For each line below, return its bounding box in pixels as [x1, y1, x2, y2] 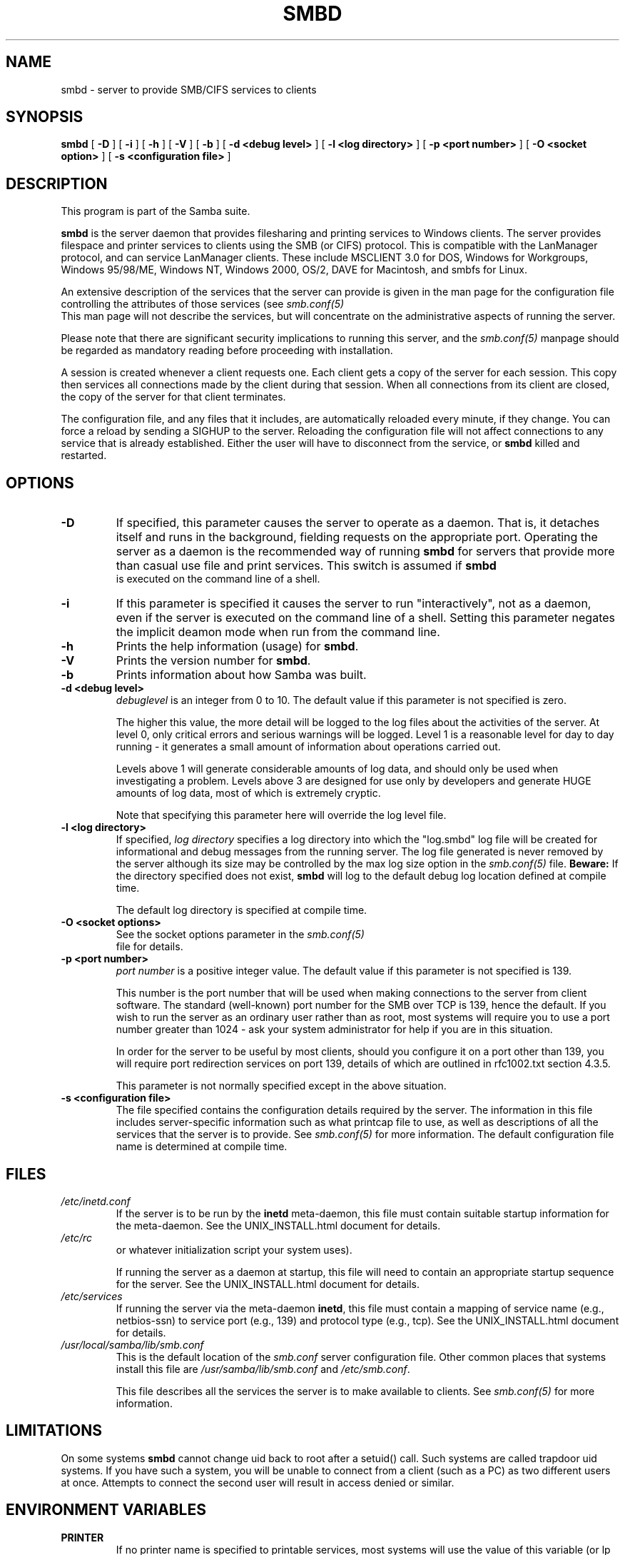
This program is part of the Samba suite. [61, 205, 250, 218]
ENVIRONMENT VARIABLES [6, 1501, 206, 1519]
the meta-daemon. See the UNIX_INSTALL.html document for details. [116, 1219, 441, 1232]
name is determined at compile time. [116, 1140, 288, 1153]
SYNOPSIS [6, 108, 83, 126]
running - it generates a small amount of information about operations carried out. [116, 740, 501, 753]
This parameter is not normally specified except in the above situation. [116, 1080, 447, 1092]
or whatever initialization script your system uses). [116, 1243, 352, 1256]
